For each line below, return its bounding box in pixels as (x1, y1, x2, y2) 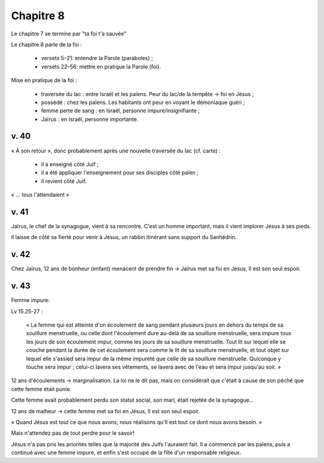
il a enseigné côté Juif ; (41, 160, 99, 168)
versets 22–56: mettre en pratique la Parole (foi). (41, 63, 161, 70)
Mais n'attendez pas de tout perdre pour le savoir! (11, 429, 135, 437)
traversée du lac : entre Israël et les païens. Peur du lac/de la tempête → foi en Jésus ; (41, 90, 254, 97)
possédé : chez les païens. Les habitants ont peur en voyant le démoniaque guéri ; (41, 98, 245, 106)
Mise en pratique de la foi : (11, 77, 77, 84)
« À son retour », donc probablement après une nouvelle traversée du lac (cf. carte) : (11, 147, 221, 154)
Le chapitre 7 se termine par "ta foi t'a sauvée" (11, 30, 127, 37)
